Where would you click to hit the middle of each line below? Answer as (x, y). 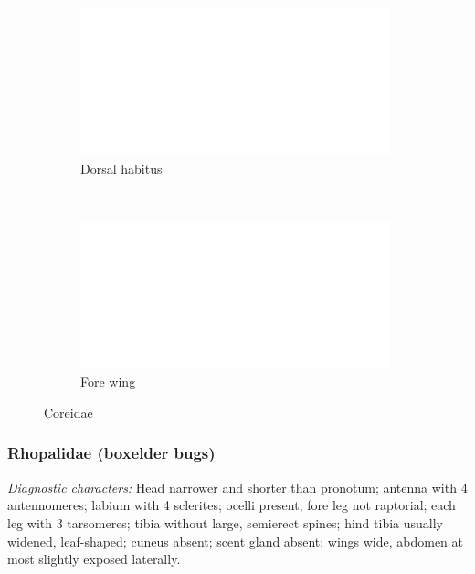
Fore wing (108, 382)
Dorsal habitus (121, 168)
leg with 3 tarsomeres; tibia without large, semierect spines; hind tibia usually (226, 522)
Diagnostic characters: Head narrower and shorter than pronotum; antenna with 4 (237, 487)
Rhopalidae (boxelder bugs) (111, 453)
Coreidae (69, 412)
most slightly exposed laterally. (94, 559)
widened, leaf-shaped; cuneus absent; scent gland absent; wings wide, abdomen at (236, 541)
